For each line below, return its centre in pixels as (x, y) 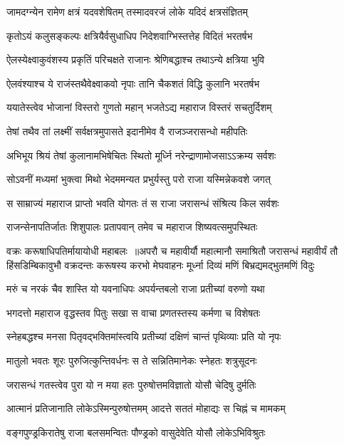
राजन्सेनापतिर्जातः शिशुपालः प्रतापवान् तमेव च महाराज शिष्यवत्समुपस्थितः (132, 227)
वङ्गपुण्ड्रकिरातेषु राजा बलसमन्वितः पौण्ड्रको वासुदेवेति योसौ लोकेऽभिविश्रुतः (136, 432)
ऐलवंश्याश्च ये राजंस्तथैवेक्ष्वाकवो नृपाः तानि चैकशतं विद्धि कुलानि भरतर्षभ (133, 83)
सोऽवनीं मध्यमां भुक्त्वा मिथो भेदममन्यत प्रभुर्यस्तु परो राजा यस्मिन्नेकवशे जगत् (139, 179)
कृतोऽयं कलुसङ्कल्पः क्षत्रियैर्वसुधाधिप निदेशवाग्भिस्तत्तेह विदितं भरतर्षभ (130, 35)
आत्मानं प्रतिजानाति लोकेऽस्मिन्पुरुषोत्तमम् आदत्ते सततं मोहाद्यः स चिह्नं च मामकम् (146, 408)
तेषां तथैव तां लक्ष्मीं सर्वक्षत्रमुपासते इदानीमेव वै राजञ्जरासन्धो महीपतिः (127, 131)
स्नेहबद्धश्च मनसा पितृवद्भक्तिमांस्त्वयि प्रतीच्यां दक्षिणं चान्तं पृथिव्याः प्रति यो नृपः (144, 336)
